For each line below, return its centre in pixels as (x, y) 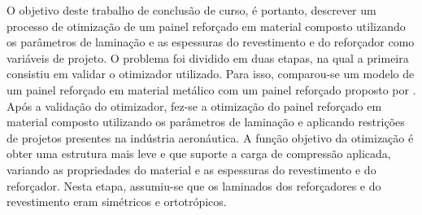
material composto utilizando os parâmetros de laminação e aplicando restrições (206, 122)
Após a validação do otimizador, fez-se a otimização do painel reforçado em (194, 105)
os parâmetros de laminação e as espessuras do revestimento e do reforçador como (211, 42)
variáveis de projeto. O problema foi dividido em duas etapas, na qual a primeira (208, 57)
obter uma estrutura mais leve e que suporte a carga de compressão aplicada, (199, 154)
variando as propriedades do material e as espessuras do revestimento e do (191, 169)
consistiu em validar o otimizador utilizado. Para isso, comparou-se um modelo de (211, 74)
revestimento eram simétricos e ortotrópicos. (117, 202)
